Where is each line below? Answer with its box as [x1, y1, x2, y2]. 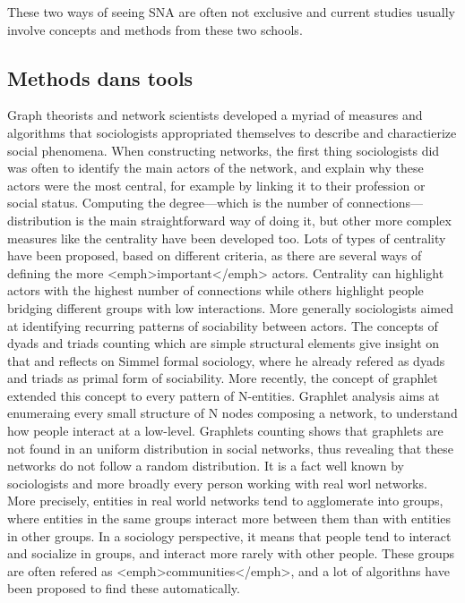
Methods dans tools [7, 64, 194, 91]
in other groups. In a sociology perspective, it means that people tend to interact [7, 526, 452, 545]
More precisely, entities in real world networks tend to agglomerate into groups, [7, 491, 443, 510]
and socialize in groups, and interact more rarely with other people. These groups [7, 544, 455, 563]
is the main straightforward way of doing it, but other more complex [75, 210, 452, 229]
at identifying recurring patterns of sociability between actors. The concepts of [7, 316, 438, 335]
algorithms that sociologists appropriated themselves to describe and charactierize [7, 123, 457, 141]
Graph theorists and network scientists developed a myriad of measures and [7, 106, 423, 124]
